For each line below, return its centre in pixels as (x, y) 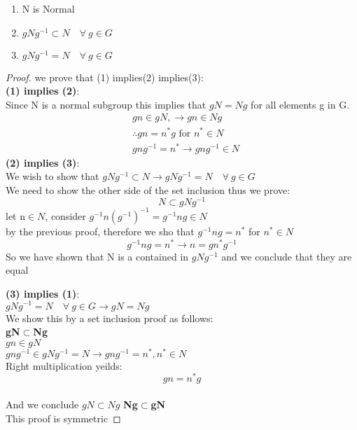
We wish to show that (52, 176)
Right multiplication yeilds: (64, 365)
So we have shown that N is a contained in (97, 256)
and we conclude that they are (287, 256)
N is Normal (48, 8)
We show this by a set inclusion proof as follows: (110, 318)
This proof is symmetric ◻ (63, 418)
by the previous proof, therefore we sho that (100, 231)
